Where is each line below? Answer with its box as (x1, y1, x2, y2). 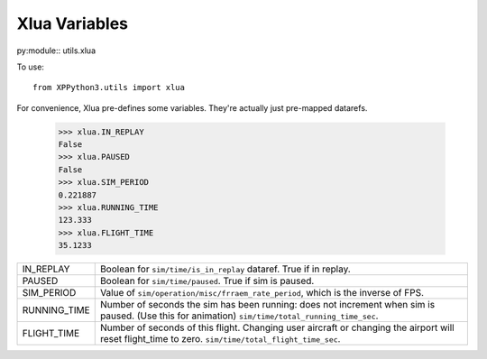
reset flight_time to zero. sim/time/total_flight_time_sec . (99, 333, 341, 345)
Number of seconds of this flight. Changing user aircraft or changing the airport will (99, 321, 455, 334)
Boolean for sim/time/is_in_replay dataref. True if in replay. (99, 262, 351, 275)
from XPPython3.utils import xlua (32, 82, 185, 93)
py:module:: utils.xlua (16, 45, 96, 56)
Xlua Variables (16, 14, 129, 33)
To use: (16, 61, 45, 72)
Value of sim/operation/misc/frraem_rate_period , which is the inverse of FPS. (99, 287, 424, 299)
